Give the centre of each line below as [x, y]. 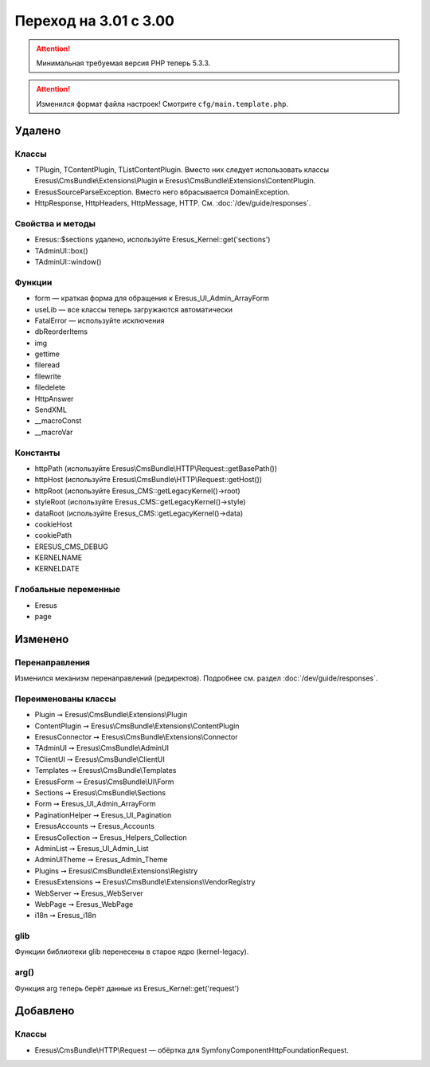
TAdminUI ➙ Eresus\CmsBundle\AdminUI [102, 748]
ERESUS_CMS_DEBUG [72, 547]
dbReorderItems [61, 331]
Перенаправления [53, 662]
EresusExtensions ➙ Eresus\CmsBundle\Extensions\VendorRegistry [145, 882]
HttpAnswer [54, 398]
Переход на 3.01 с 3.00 [95, 21]
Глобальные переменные [68, 590]
